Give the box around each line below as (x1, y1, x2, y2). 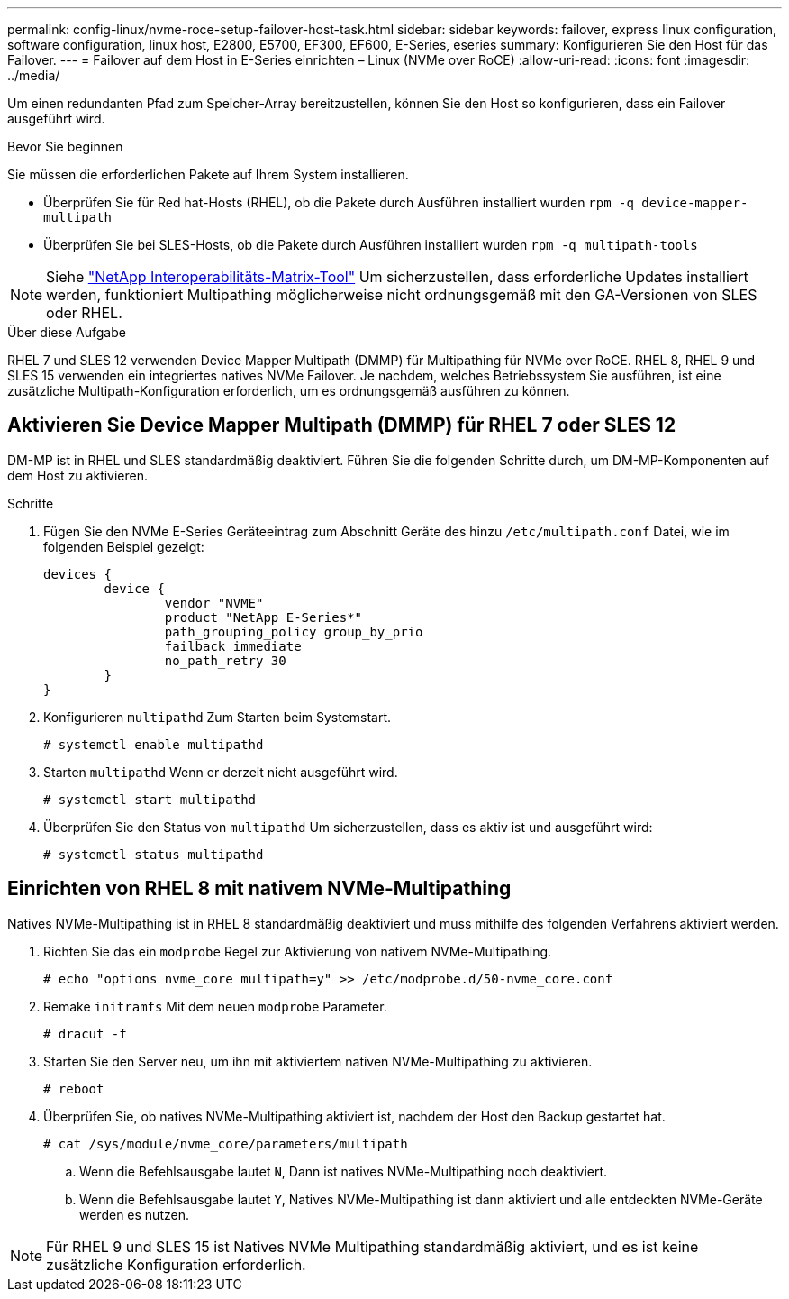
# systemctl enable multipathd (43, 736, 264, 752)
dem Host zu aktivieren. (7, 467, 149, 483)
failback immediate (164, 638, 302, 654)
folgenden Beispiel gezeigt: (43, 538, 204, 554)
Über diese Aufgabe (7, 325, 126, 340)
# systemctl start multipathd (43, 791, 257, 807)
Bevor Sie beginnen (7, 139, 123, 154)
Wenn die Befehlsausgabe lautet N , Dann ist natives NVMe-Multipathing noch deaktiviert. (79, 1163, 608, 1179)
